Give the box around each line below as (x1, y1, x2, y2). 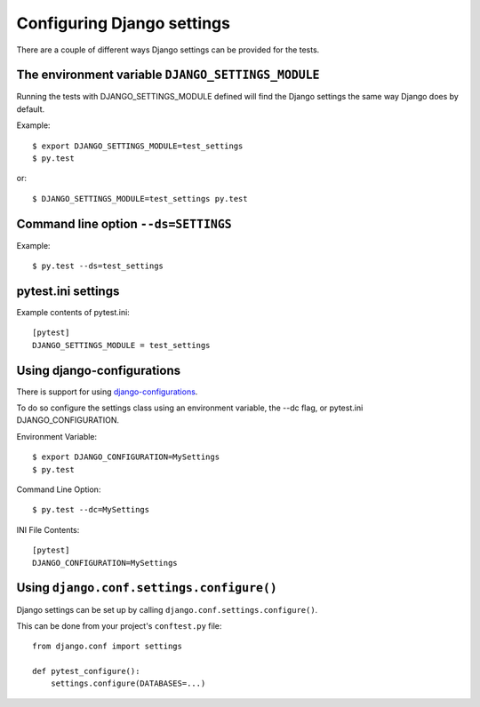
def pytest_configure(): (32, 666, 140, 677)
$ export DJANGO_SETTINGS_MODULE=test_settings (32, 140, 244, 151)
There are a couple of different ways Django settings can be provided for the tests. (16, 44, 320, 55)
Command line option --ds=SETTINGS (16, 216, 232, 231)
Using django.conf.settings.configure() (16, 580, 277, 595)
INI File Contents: (16, 524, 80, 535)
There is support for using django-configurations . (16, 386, 198, 397)
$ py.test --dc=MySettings (32, 504, 150, 515)
